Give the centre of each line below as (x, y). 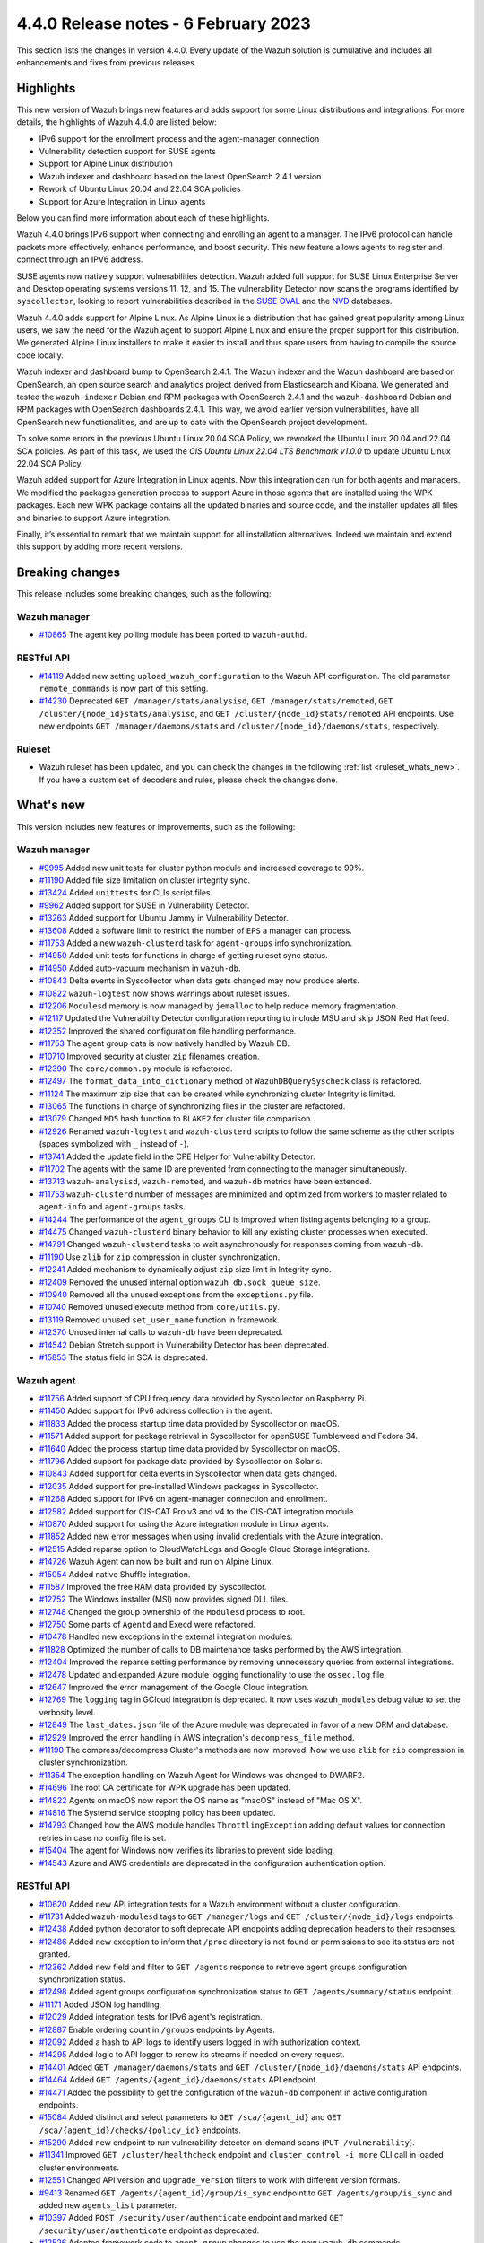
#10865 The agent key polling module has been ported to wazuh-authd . (173, 635)
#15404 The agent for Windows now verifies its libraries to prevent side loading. (187, 1850)
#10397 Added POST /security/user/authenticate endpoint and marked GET (191, 2218)
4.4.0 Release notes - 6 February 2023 (164, 23)
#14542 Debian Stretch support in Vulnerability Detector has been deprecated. (184, 1345)
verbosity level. (67, 1712)
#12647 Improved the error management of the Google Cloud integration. (174, 1688)
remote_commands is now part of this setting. (124, 688)
